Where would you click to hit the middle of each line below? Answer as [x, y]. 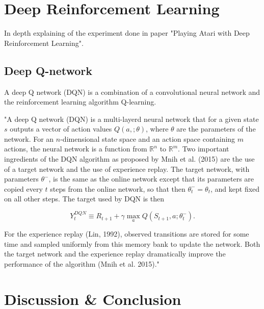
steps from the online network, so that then [118, 188]
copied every [23, 188]
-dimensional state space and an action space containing [148, 138]
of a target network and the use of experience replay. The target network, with [127, 169]
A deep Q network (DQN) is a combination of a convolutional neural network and [132, 92]
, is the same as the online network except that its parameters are [151, 179]
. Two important [204, 149]
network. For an [29, 138]
